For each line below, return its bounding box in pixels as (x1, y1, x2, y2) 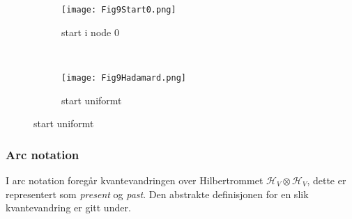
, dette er (307, 172, 346, 187)
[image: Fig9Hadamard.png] (61, 72, 186, 83)
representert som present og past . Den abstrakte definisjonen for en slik (6, 186, 309, 201)
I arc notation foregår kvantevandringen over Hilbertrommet (6, 172, 263, 187)
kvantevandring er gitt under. (6, 200, 131, 215)
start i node (61, 24, 112, 39)
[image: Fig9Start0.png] (61, 5, 176, 15)
